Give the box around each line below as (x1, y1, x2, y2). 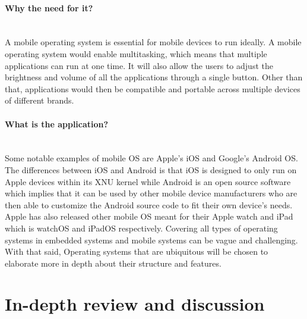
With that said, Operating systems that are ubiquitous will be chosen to (5, 245, 268, 258)
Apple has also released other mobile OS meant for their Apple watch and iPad (5, 210, 293, 223)
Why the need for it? (5, 1, 93, 14)
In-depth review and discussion (5, 292, 265, 316)
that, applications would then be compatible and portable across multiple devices (5, 82, 300, 95)
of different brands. (5, 94, 74, 107)
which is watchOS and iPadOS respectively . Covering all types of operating (5, 221, 278, 234)
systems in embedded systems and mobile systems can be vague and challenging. (5, 233, 298, 246)
